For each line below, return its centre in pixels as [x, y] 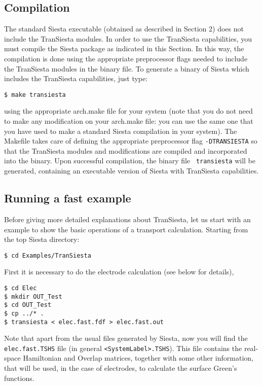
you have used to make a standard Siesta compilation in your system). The [121, 131]
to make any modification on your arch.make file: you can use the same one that [129, 121]
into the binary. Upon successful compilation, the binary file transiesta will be [130, 161]
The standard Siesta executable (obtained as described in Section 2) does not [124, 29]
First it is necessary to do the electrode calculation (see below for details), [119, 272]
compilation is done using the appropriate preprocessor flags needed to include [126, 58]
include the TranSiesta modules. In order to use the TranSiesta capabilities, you [128, 38]
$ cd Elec [21, 288]
